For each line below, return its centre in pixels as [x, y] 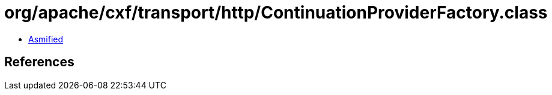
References [39, 62]
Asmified [46, 39]
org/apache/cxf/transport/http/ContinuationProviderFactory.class [276, 13]
